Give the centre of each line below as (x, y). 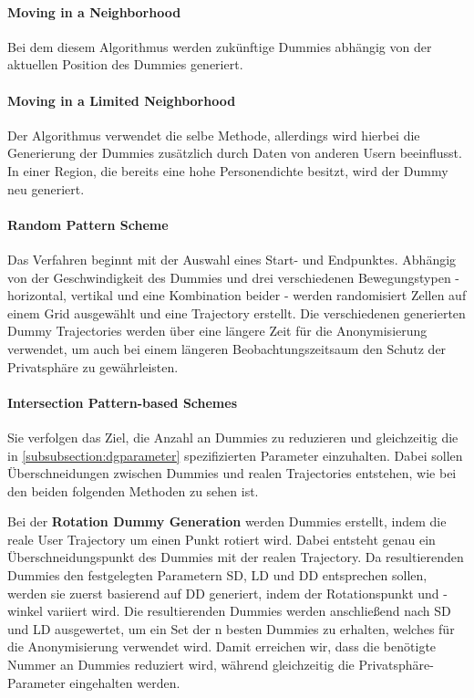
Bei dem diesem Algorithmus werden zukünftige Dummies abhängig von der (220, 46)
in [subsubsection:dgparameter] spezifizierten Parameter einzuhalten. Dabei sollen (235, 455)
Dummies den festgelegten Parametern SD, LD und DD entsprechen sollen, (217, 575)
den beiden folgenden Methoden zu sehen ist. (133, 490)
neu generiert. (46, 188)
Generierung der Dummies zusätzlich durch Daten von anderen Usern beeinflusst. (235, 153)
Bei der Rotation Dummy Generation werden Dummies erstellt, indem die (227, 521)
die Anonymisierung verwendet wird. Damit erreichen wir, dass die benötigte (222, 646)
